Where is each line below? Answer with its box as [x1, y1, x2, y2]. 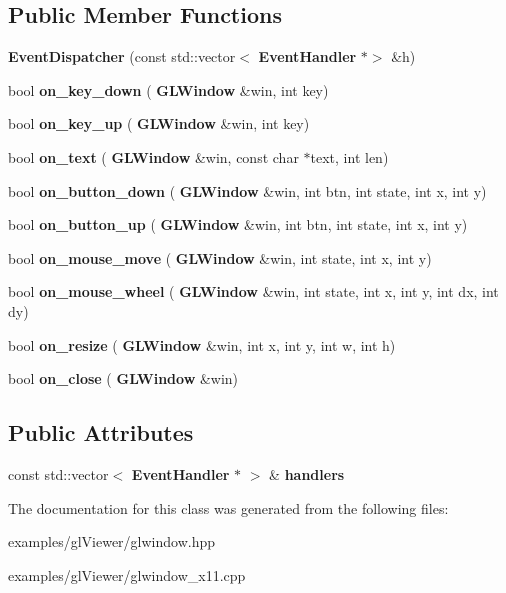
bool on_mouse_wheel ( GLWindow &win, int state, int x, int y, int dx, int [8, 281, 499, 302]
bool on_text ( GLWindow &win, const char [8, 146, 299, 167]
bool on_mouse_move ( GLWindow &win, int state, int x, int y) [8, 247, 432, 268]
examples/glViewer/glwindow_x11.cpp [8, 564, 246, 585]
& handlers [269, 463, 345, 484]
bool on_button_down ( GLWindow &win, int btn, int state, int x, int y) [8, 180, 487, 201]
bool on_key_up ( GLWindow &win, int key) [8, 113, 310, 134]
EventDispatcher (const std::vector [8, 46, 236, 67]
